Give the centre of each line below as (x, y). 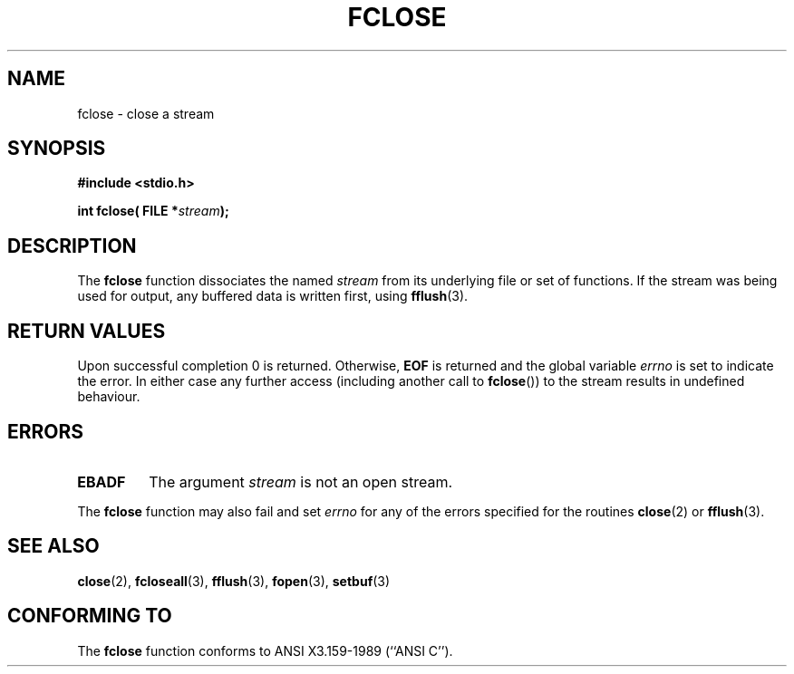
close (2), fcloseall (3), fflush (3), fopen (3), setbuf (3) (234, 581)
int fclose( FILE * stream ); (153, 211)
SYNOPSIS (57, 149)
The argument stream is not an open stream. (301, 481)
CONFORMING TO (90, 616)
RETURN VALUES (87, 331)
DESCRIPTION (72, 246)
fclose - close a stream (146, 113)
